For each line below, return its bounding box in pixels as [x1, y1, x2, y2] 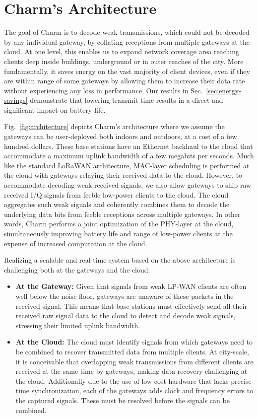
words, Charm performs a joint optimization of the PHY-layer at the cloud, [4, 218, 234, 229]
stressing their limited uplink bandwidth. [15, 320, 140, 330]
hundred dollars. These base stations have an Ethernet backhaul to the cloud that [4, 140, 253, 151]
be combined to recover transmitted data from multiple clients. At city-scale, [15, 346, 249, 356]
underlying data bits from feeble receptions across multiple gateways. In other [4, 208, 241, 219]
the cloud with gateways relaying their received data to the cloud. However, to [4, 170, 243, 180]
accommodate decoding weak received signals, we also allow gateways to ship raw [4, 180, 252, 190]
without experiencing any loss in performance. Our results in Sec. [4, 85, 203, 95]
